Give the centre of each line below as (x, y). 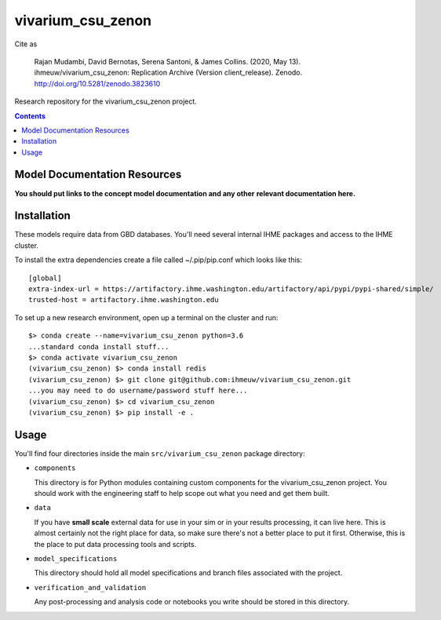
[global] (45, 278)
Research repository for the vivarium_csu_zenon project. (106, 101)
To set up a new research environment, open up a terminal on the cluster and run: (146, 317)
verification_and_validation (90, 587)
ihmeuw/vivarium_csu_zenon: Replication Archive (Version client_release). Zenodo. (168, 73)
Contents (30, 116)
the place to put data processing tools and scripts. (115, 544)
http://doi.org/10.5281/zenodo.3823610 (97, 83)
